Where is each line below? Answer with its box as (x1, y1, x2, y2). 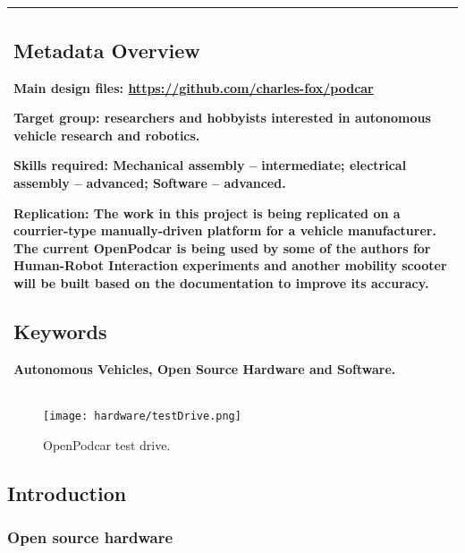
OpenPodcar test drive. (43, 435, 171, 454)
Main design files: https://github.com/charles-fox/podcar (13, 78, 374, 97)
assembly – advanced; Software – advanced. (13, 174, 286, 192)
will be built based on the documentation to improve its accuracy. (13, 274, 429, 293)
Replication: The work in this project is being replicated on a (13, 203, 401, 222)
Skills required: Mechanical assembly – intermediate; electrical (13, 156, 407, 174)
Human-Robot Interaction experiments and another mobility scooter (13, 256, 447, 275)
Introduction (7, 479, 127, 506)
